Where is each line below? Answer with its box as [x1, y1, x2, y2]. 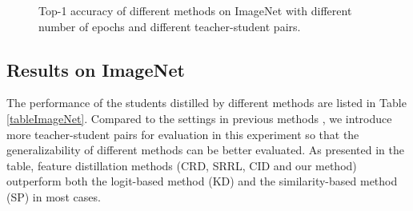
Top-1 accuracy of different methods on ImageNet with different [38, 2, 352, 18]
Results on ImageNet [6, 57, 185, 82]
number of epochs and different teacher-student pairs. [38, 18, 301, 34]
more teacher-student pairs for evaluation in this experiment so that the [6, 125, 359, 142]
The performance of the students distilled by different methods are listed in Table [6, 94, 407, 111]
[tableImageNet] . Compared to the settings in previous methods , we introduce [6, 109, 392, 126]
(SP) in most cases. [6, 188, 101, 205]
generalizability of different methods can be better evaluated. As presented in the [6, 141, 404, 158]
